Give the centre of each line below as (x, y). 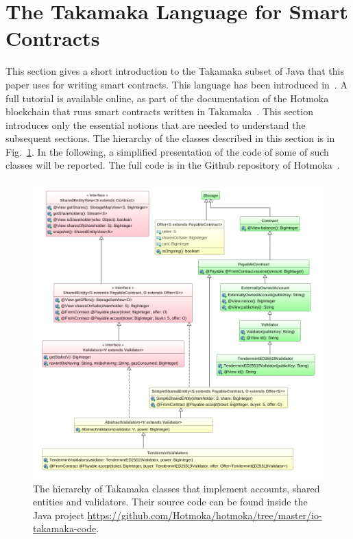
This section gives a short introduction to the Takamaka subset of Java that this (175, 71)
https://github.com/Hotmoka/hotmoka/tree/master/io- (205, 515)
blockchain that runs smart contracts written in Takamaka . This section (159, 111)
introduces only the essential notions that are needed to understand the (156, 124)
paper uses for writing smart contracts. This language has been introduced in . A (176, 84)
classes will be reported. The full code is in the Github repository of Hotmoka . (173, 165)
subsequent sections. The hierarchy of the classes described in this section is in (170, 138)
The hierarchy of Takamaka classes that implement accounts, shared (176, 488)
